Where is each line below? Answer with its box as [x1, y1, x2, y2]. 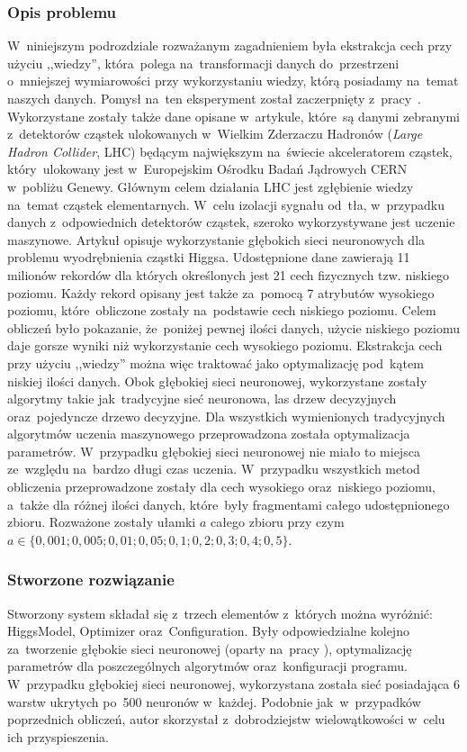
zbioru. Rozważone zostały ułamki [7, 512, 196, 531]
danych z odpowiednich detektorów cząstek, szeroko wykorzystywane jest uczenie [7, 213, 455, 231]
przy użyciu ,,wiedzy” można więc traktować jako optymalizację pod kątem [7, 353, 424, 372]
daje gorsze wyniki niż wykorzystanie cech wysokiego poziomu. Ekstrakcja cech [7, 336, 443, 355]
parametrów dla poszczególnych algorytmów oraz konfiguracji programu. [7, 657, 408, 675]
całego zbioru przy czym [210, 512, 345, 531]
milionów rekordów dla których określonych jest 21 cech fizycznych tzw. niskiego [7, 265, 450, 284]
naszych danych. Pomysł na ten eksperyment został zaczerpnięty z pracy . [7, 89, 421, 107]
